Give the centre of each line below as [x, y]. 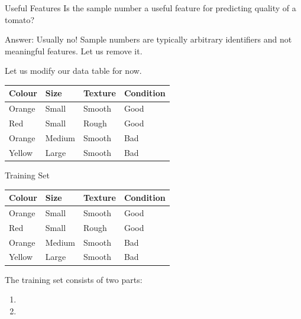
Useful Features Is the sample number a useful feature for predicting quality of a [150, 8]
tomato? [20, 19]
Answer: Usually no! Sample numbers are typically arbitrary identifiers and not [148, 39]
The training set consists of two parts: [74, 279]
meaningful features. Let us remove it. [74, 51]
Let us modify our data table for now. [73, 71]
